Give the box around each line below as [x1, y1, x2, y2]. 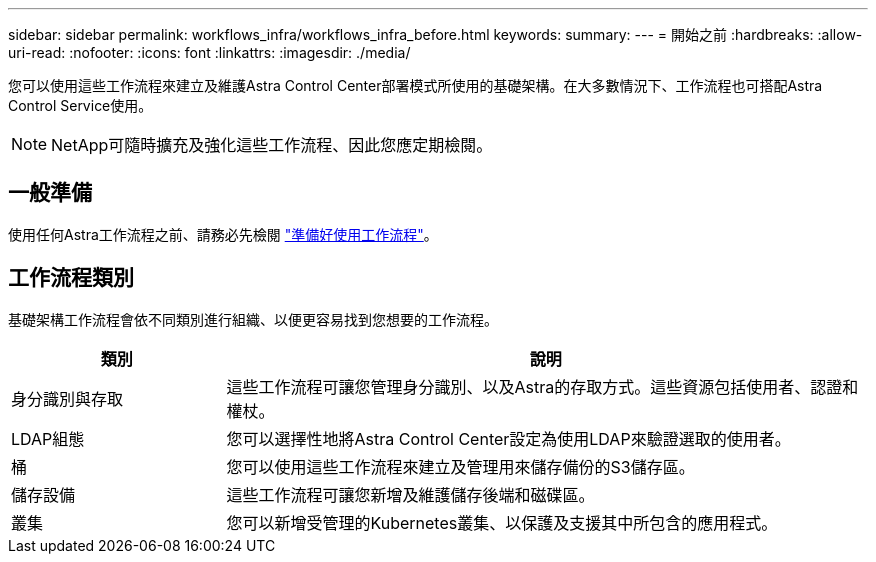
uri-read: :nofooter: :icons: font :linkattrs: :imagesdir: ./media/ [8, 44, 411, 61]
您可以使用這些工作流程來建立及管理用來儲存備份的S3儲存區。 [226, 456, 695, 477]
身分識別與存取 [11, 388, 124, 409]
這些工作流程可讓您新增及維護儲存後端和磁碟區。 [226, 484, 595, 505]
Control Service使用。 [8, 97, 153, 114]
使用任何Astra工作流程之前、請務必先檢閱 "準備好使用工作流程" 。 [8, 225, 438, 243]
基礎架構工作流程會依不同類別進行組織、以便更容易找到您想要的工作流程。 [8, 310, 498, 328]
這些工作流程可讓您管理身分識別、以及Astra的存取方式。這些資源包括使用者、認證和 [226, 376, 859, 397]
